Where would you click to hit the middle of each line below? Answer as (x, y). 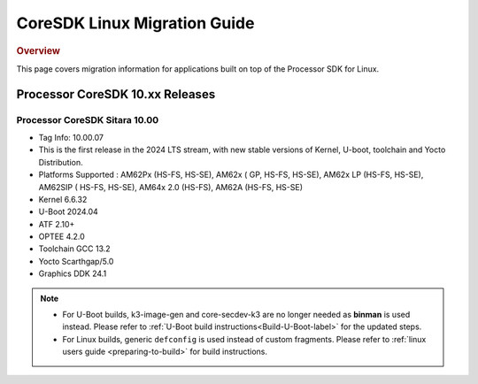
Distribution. (61, 162)
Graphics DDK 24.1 (73, 273)
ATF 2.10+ (57, 224)
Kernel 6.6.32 (63, 199)
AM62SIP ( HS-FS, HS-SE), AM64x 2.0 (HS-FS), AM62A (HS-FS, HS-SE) (170, 187)
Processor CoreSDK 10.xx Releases (116, 94)
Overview (39, 50)
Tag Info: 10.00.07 (71, 137)
